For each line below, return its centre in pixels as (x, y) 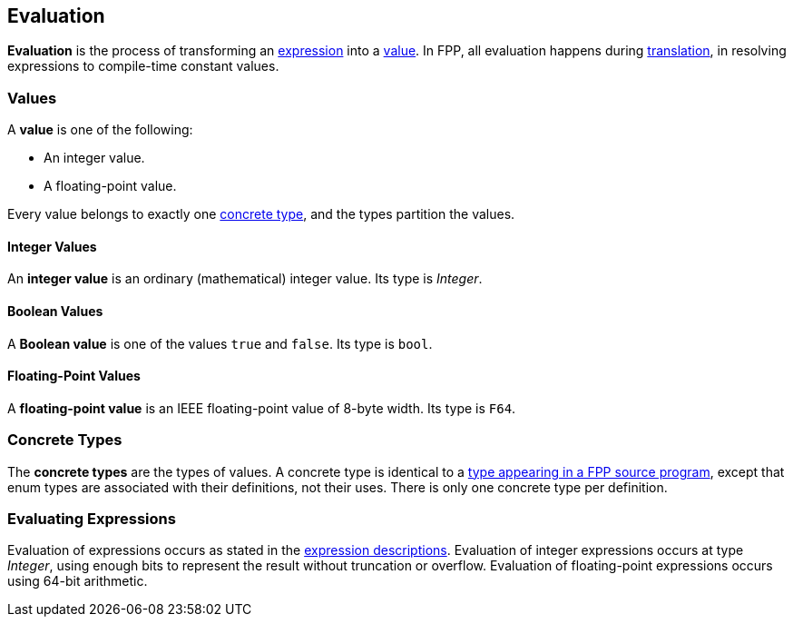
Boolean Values (55, 311)
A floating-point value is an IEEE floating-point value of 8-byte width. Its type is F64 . (262, 408)
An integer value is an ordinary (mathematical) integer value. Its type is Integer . (245, 279)
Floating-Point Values (74, 376)
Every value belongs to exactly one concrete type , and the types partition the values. (261, 214)
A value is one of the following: (100, 130)
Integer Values (52, 246)
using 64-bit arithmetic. (78, 581)
